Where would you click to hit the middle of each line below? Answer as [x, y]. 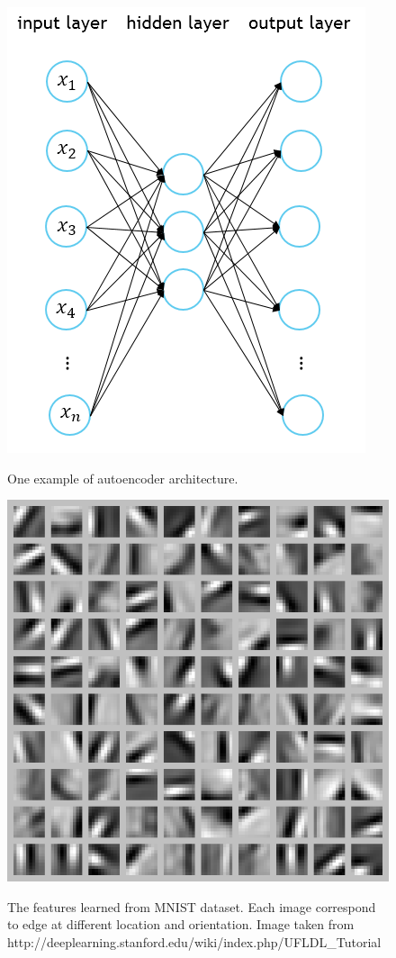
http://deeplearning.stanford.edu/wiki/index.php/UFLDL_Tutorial [194, 941]
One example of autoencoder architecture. [123, 478]
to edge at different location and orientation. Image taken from [181, 924]
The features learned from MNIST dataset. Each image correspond [192, 906]
